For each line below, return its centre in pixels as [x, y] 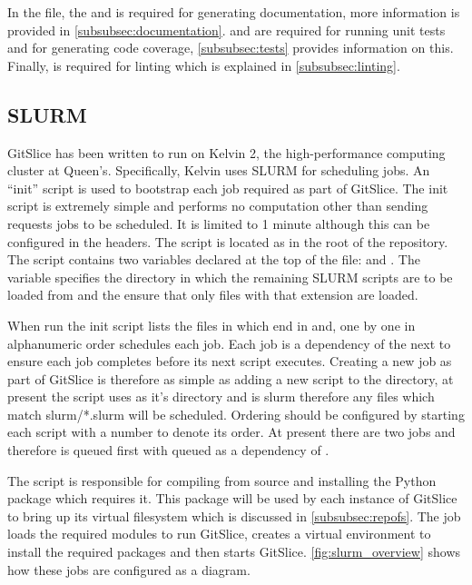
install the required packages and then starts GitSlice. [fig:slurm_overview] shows [234, 552]
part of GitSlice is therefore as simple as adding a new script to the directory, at [231, 378]
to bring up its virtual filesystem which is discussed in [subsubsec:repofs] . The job [234, 516]
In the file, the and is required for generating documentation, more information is [234, 12]
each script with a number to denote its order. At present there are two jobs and [231, 432]
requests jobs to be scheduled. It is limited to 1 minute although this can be [219, 223]
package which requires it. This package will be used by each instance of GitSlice [232, 498]
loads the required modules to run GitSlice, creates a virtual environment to [219, 534]
